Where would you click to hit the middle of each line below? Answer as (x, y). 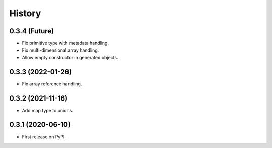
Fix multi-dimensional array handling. (60, 50)
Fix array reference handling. (52, 84)
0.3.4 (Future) (32, 31)
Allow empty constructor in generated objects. (70, 57)
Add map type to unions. (47, 110)
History (25, 13)
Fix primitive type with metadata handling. (65, 43)
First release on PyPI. (44, 137)
